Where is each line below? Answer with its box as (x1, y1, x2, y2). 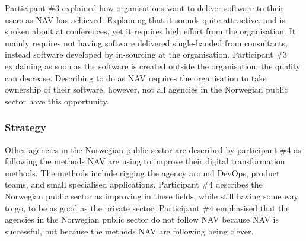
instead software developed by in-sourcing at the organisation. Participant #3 (5, 48, 287, 61)
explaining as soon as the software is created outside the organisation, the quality (5, 59, 301, 72)
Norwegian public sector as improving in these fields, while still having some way (5, 189, 298, 202)
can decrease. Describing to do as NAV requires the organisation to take (5, 71, 267, 84)
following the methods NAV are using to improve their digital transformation (5, 155, 285, 167)
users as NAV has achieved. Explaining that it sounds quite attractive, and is (5, 13, 285, 26)
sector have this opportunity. (5, 94, 109, 107)
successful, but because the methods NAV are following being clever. (5, 224, 254, 237)
